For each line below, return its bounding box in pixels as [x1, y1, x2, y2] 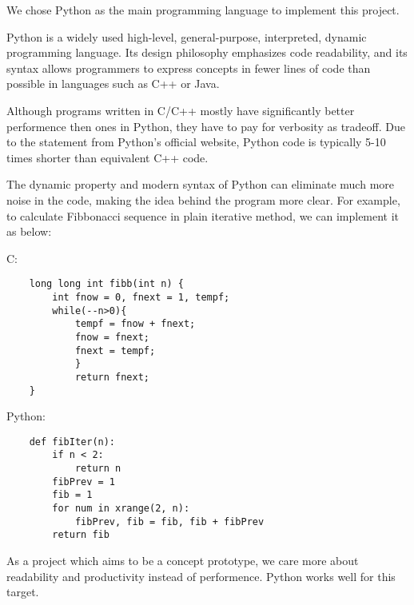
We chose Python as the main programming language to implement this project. [6, 2, 400, 18]
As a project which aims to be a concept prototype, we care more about [6, 552, 359, 569]
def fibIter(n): [29, 436, 116, 448]
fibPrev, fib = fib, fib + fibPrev [74, 515, 265, 527]
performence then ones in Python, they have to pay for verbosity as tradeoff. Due [6, 117, 405, 134]
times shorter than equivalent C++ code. [6, 149, 209, 165]
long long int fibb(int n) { [29, 278, 184, 290]
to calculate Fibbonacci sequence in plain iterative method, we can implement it [6, 207, 400, 224]
